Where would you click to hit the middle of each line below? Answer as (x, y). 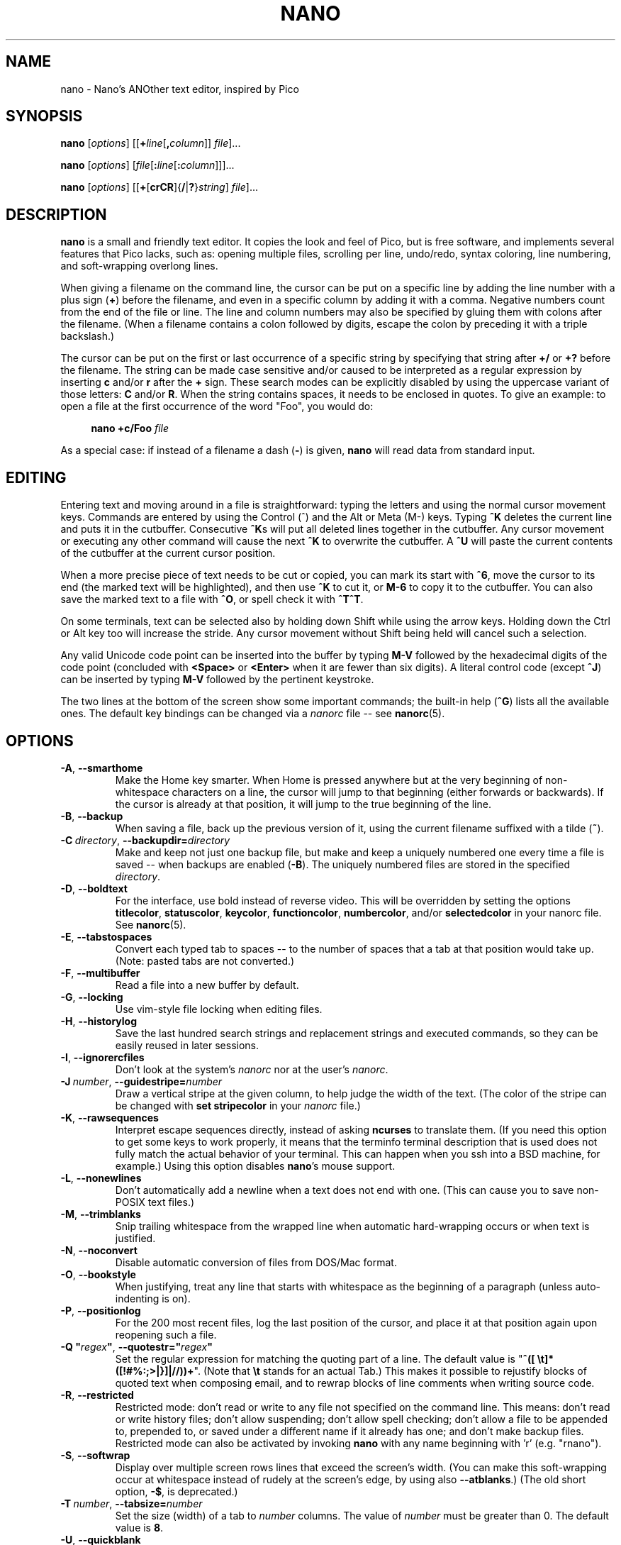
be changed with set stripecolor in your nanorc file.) (238, 1105)
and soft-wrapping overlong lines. (139, 266)
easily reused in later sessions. (187, 1045)
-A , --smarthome (102, 768)
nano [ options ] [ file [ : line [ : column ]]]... (147, 165)
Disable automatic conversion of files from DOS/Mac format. (256, 1262)
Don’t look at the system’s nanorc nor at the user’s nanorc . (252, 1069)
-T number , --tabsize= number (132, 1503)
